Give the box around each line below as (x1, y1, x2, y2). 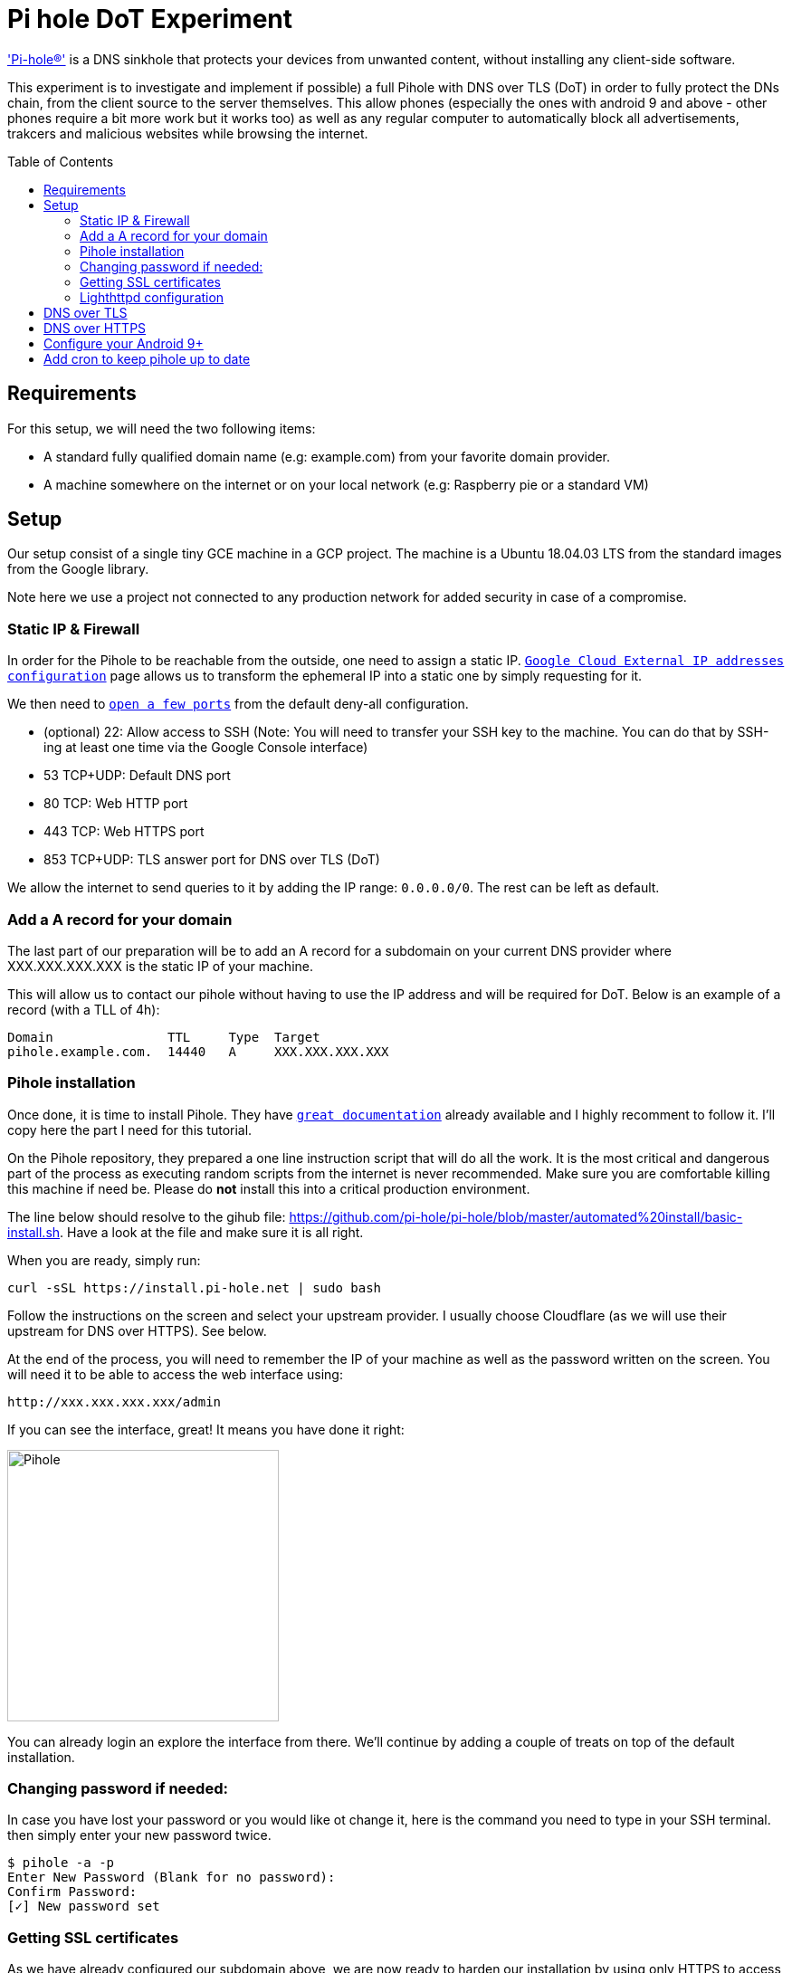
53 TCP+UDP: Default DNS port (43, 767, 231, 784)
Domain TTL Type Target (7, 1029, 320, 1044)
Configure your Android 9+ (43, 335, 204, 351)
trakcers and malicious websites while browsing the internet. (7, 125, 368, 141)
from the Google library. (7, 561, 149, 577)
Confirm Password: (7, 1884, 138, 1900)
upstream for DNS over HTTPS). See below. (7, 1322, 267, 1339)
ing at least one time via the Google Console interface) (43, 739, 368, 756)
